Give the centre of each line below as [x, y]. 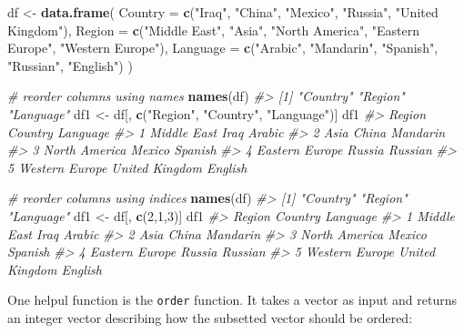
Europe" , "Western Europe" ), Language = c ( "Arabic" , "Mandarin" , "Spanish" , [223, 48]
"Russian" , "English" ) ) [70, 65]
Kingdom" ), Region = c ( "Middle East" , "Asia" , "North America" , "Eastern [213, 30]
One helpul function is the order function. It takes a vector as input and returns [232, 300]
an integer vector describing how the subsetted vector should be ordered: [210, 317]
